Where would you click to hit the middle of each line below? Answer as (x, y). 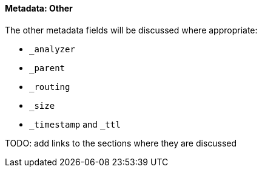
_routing (50, 87)
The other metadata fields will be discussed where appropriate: (131, 30)
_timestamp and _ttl (75, 124)
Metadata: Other (39, 8)
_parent (47, 68)
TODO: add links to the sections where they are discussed (121, 143)
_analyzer (52, 49)
